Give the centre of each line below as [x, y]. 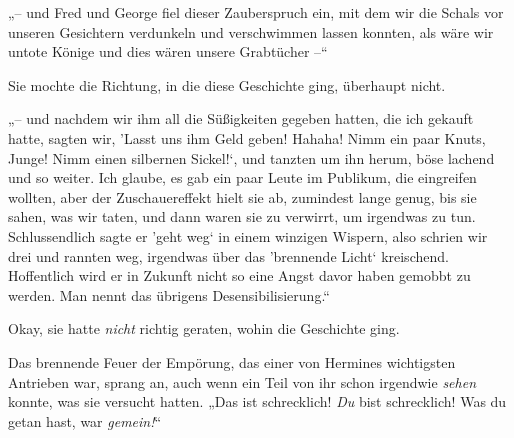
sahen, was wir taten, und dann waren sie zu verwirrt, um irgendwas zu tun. [242, 216]
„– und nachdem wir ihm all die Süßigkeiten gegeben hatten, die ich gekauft [241, 118]
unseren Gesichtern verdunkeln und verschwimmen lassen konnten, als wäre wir [251, 31]
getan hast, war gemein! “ [85, 420]
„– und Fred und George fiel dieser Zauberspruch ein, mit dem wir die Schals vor [256, 12]
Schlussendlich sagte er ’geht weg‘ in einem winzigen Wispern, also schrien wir [248, 235]
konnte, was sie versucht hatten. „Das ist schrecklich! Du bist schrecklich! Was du [257, 401]
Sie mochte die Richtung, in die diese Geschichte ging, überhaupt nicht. [227, 84]
